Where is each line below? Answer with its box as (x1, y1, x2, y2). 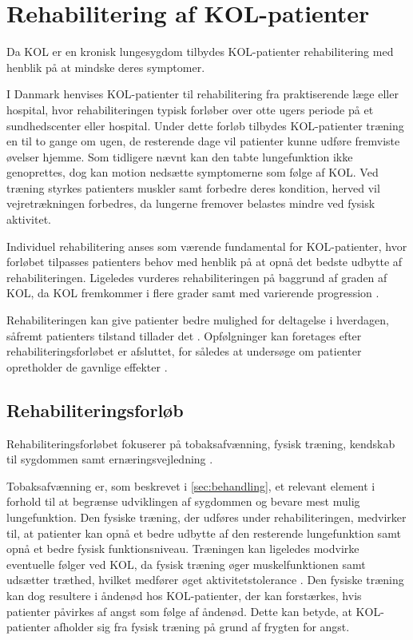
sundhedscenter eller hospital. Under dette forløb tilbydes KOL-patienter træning (6, 117, 404, 133)
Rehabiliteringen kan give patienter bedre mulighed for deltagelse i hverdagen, (6, 312, 389, 328)
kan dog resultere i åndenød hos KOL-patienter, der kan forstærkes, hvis (6, 586, 362, 603)
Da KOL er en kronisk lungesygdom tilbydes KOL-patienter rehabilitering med (6, 43, 394, 60)
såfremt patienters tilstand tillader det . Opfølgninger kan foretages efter (6, 327, 362, 344)
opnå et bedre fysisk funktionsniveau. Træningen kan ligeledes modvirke (6, 540, 359, 557)
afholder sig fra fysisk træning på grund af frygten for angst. (54, 618, 350, 635)
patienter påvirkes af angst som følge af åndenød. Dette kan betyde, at (6, 602, 352, 619)
